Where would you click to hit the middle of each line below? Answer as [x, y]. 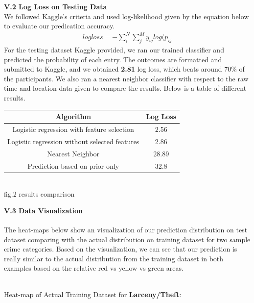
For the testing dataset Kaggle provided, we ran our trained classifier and [114, 50]
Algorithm [73, 116]
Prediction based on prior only [73, 165]
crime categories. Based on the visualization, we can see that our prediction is [121, 249]
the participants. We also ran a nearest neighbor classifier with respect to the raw [126, 78]
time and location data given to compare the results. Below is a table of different [125, 88]
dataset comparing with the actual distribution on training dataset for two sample [127, 239]
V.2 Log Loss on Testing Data [56, 6]
